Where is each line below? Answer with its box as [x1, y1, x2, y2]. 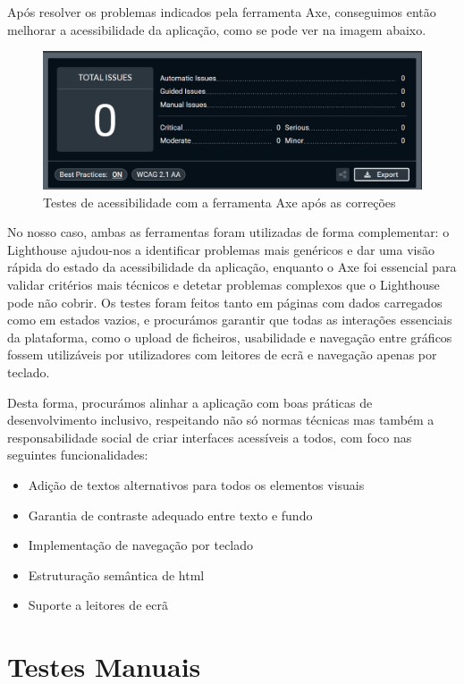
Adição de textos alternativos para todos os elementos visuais [28, 475, 365, 494]
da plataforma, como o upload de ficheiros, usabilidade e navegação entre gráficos [7, 327, 452, 346]
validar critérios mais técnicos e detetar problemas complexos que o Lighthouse [7, 275, 440, 294]
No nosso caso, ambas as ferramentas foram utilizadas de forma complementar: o [7, 223, 450, 241]
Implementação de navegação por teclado [28, 536, 254, 554]
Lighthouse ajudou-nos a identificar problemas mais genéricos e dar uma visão [7, 240, 434, 258]
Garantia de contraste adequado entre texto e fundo [28, 505, 313, 524]
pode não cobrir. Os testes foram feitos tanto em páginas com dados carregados [7, 292, 443, 311]
